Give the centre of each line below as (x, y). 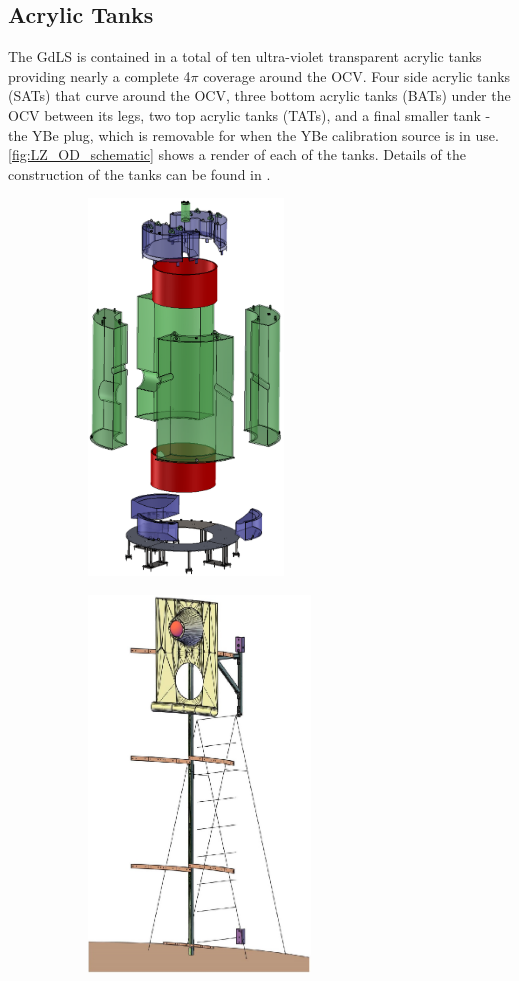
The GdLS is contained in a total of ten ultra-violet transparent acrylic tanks (245, 56)
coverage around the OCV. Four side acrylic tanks (357, 75)
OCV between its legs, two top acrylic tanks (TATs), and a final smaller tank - (249, 114)
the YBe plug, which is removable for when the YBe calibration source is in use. (253, 134)
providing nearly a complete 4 (99, 75)
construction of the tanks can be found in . (139, 173)
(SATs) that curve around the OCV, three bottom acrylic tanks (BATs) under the (259, 95)
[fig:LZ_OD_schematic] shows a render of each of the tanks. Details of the (237, 154)
